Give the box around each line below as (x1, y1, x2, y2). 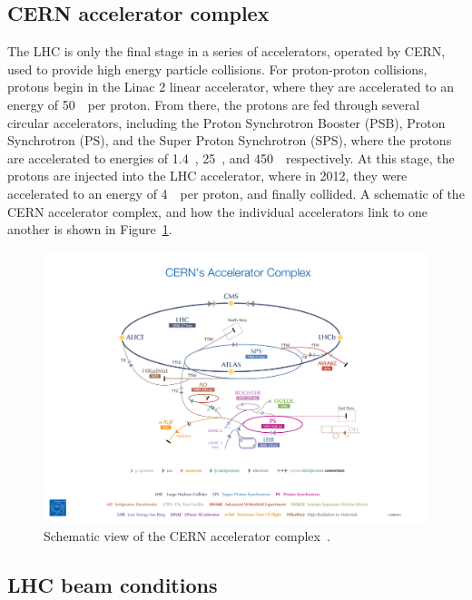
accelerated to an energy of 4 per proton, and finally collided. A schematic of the (7, 183, 465, 202)
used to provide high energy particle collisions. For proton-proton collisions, (7, 59, 428, 78)
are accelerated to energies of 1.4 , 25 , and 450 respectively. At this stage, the (7, 148, 455, 167)
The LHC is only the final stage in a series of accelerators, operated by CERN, (7, 42, 446, 61)
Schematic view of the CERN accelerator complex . (44, 526, 330, 545)
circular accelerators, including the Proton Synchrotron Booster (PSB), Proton (7, 113, 446, 132)
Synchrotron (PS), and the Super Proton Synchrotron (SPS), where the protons (7, 131, 452, 150)
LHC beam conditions (7, 570, 218, 598)
